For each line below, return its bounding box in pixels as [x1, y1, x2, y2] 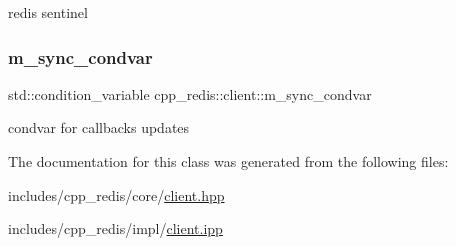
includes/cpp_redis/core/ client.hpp [8, 184, 225, 205]
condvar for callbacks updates [8, 117, 190, 138]
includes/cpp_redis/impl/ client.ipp [8, 218, 223, 239]
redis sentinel [8, 2, 88, 22]
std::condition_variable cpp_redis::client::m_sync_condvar [8, 83, 372, 104]
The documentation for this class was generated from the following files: [8, 151, 449, 171]
